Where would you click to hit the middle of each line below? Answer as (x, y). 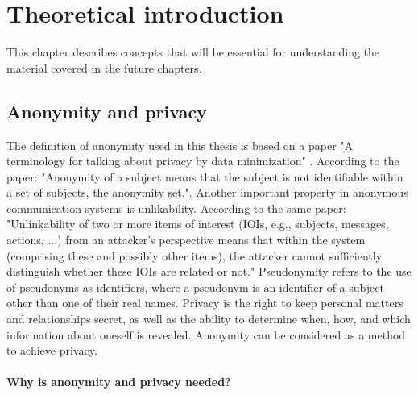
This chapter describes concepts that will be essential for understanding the (193, 52)
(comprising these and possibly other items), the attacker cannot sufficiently (195, 255)
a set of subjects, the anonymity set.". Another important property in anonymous (207, 192)
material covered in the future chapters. (104, 67)
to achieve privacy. (52, 350)
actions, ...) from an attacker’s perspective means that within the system (186, 240)
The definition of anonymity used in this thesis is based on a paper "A (180, 145)
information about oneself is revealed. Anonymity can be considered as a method (206, 334)
